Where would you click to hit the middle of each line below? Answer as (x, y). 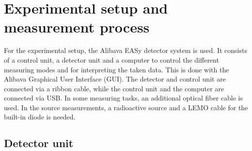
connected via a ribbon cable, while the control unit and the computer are (114, 88)
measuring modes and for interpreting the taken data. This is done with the (117, 69)
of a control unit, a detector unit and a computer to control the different (111, 59)
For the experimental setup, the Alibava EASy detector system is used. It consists (126, 50)
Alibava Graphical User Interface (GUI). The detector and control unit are (115, 79)
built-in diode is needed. (40, 117)
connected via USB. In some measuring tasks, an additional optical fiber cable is (123, 98)
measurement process (77, 27)
